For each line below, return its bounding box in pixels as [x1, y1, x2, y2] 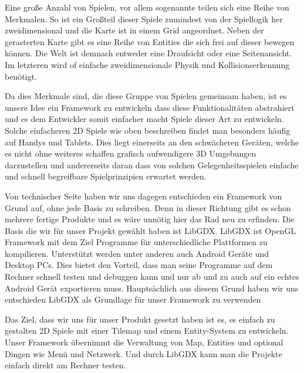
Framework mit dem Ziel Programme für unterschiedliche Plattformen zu [5, 236, 268, 248]
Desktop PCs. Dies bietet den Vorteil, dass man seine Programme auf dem [5, 259, 273, 271]
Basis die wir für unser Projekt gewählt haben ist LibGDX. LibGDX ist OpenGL [5, 224, 296, 236]
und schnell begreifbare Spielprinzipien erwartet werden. [5, 170, 207, 182]
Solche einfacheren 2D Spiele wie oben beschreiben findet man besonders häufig [5, 124, 291, 136]
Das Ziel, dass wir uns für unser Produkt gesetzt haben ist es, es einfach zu [5, 313, 275, 325]
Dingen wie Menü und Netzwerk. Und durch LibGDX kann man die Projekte [5, 347, 282, 360]
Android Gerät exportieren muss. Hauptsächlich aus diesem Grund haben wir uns [5, 282, 299, 294]
